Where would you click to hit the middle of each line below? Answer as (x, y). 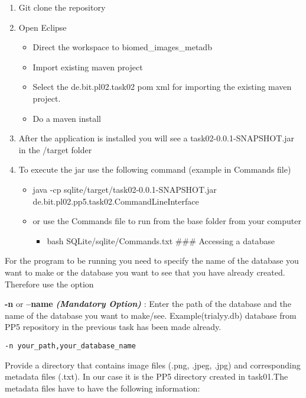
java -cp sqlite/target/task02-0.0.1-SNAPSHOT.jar (125, 189)
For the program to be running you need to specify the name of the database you (152, 261)
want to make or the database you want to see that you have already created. (145, 272)
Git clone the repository (62, 7)
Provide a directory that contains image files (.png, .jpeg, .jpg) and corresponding (153, 365)
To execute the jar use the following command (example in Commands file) (155, 169)
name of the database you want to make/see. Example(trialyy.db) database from (151, 315)
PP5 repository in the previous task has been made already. (113, 327)
